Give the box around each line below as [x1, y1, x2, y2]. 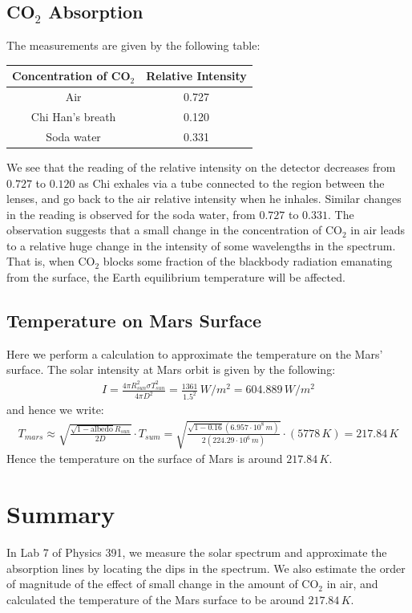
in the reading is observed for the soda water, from [6, 205, 256, 222]
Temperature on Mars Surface [6, 308, 262, 333]
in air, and [326, 575, 378, 592]
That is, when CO [6, 253, 95, 270]
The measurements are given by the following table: [6, 37, 261, 54]
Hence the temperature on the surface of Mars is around [6, 450, 283, 467]
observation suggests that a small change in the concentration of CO [6, 221, 342, 238]
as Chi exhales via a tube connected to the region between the [79, 174, 385, 191]
